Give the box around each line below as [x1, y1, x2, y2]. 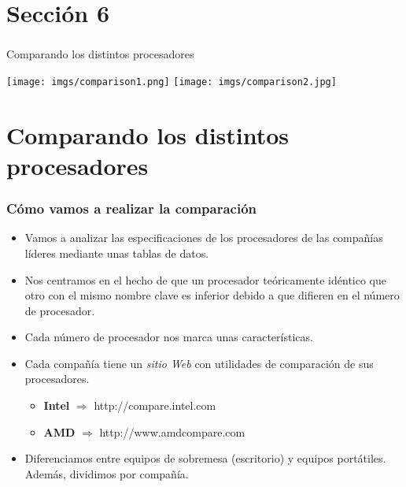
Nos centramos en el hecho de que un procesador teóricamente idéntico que [24, 271, 387, 288]
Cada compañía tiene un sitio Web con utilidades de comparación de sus [24, 355, 374, 371]
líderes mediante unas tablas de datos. [24, 244, 209, 261]
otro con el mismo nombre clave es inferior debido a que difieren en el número [24, 287, 400, 303]
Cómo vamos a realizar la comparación [6, 199, 257, 218]
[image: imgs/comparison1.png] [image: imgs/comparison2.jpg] [6, 76, 337, 87]
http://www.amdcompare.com [99, 423, 245, 440]
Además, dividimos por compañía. [24, 465, 189, 481]
